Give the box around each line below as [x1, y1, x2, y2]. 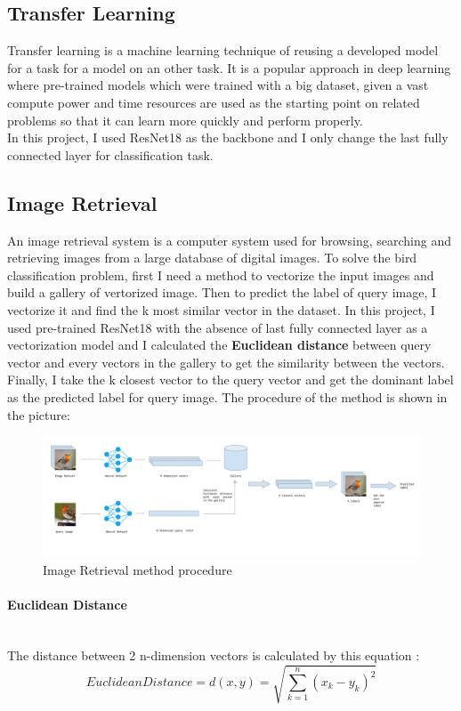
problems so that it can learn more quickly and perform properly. [7, 110, 363, 129]
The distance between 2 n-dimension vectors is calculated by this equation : [7, 646, 420, 665]
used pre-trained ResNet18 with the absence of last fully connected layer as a [7, 318, 428, 336]
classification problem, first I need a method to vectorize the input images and [7, 265, 434, 284]
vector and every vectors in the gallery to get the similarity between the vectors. [7, 352, 445, 371]
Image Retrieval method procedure [43, 560, 232, 578]
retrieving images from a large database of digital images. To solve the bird [7, 248, 417, 267]
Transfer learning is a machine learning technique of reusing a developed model [7, 41, 439, 60]
